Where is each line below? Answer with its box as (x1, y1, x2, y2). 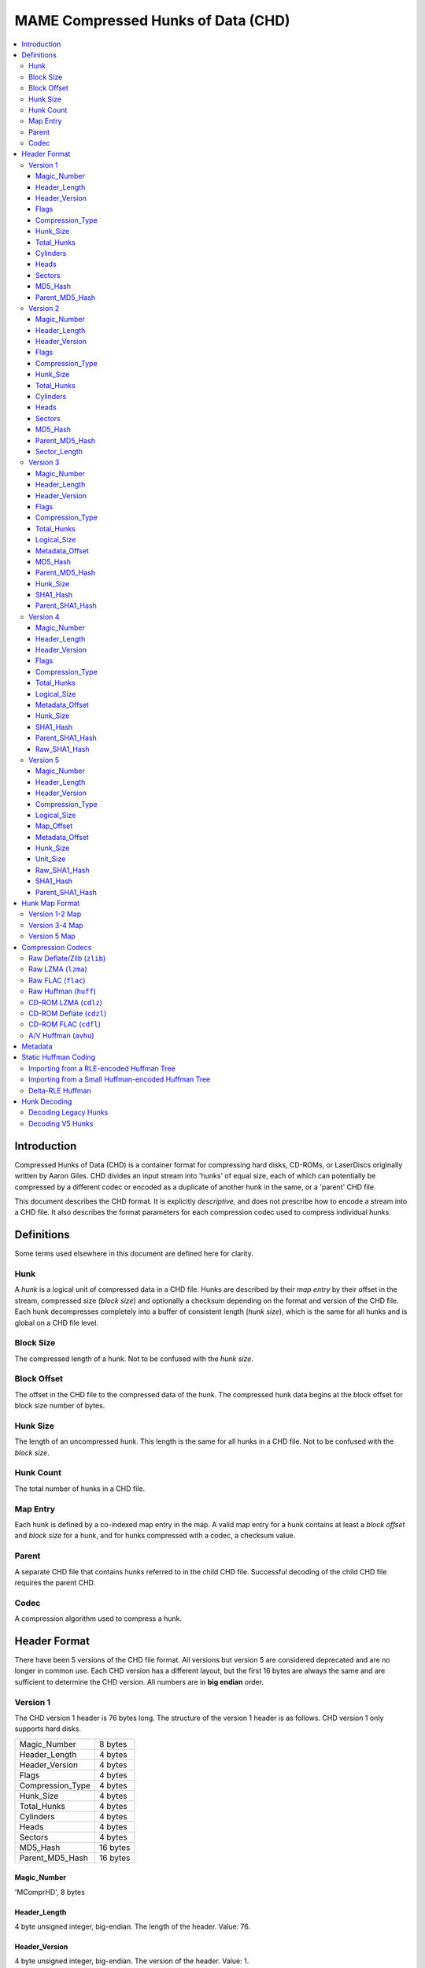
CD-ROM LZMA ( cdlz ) (28, 997, 102, 1007)
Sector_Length (35, 447, 83, 456)
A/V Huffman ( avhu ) (28, 1030, 94, 1040)
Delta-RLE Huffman (28, 1086, 91, 1095)
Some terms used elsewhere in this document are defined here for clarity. (14, 1248, 253, 1259)
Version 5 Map (28, 931, 76, 941)
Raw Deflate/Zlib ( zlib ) (28, 953, 106, 963)
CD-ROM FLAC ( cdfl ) (28, 1019, 102, 1029)
